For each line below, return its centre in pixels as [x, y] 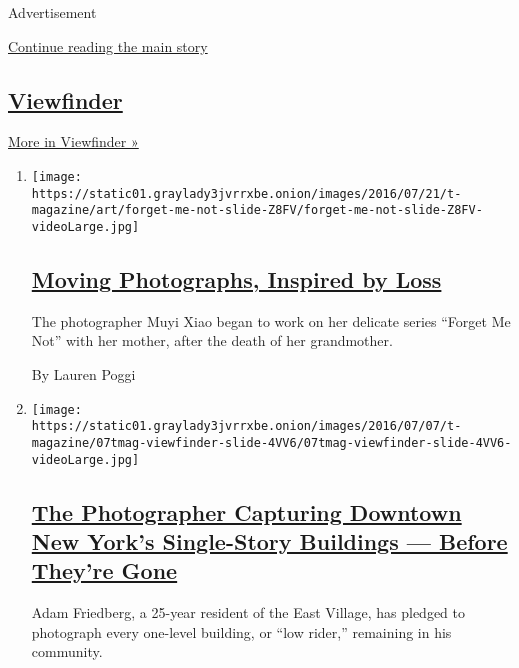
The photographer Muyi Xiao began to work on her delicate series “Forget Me [271, 320]
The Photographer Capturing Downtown [246, 511]
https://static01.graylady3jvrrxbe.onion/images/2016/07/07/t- [246, 426]
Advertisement [52, 12]
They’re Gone [104, 570]
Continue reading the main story [108, 45]
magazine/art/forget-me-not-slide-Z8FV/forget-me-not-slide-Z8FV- [257, 210]
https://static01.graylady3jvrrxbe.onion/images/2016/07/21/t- [246, 193]
